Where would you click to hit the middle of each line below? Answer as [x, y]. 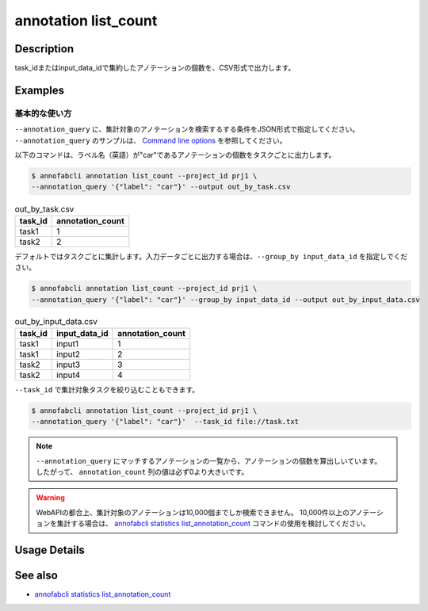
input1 [67, 343]
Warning [50, 498]
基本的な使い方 [43, 113]
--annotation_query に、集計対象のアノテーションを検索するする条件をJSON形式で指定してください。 [187, 129]
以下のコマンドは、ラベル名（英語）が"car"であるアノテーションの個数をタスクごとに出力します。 [175, 155]
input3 [68, 365]
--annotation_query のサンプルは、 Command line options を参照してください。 [151, 140]
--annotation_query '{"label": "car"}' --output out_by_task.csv [161, 187]
